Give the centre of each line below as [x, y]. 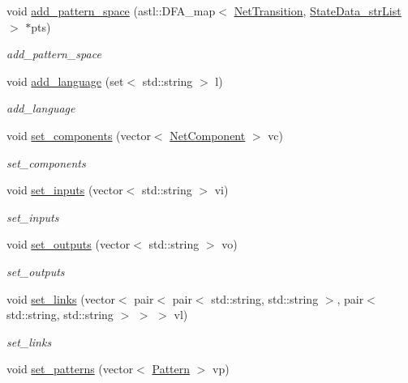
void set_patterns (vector [70, 369]
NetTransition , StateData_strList [318, 11]
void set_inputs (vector [65, 190]
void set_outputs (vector [69, 244]
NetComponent [208, 135]
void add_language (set [65, 81]
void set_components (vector [79, 135]
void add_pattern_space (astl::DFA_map [111, 11]
